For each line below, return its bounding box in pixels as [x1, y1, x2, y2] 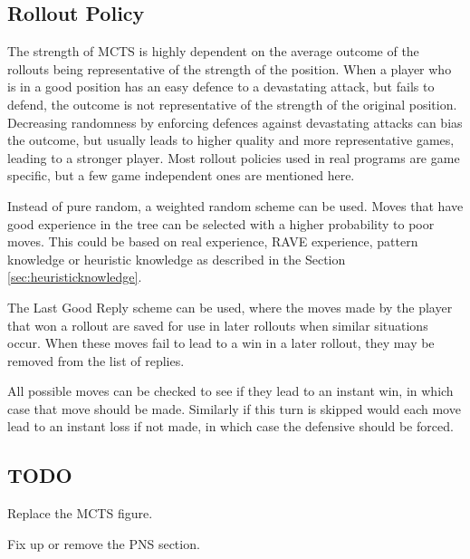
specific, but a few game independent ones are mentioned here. [7, 166, 355, 185]
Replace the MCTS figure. [7, 504, 153, 523]
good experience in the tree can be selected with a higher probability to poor [7, 214, 435, 233]
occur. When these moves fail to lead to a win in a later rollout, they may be [7, 333, 435, 352]
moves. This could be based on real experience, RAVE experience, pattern [7, 232, 418, 251]
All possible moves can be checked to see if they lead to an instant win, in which [7, 381, 454, 400]
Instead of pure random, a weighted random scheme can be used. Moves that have [7, 196, 464, 215]
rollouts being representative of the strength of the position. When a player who [7, 59, 452, 78]
